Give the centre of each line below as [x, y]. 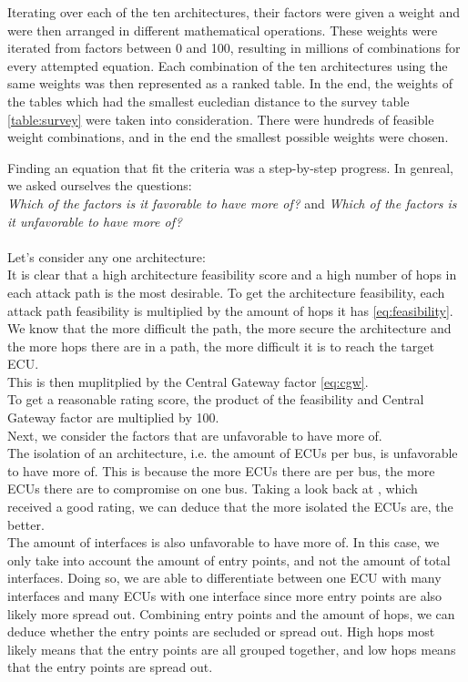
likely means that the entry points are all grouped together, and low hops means [232, 649]
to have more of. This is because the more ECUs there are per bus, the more [221, 470]
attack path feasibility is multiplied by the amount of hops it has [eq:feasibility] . [230, 310]
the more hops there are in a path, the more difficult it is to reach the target [221, 346]
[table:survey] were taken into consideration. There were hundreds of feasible [221, 119]
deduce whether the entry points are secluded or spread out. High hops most [221, 631]
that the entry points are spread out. [110, 667]
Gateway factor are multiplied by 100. [113, 417]
